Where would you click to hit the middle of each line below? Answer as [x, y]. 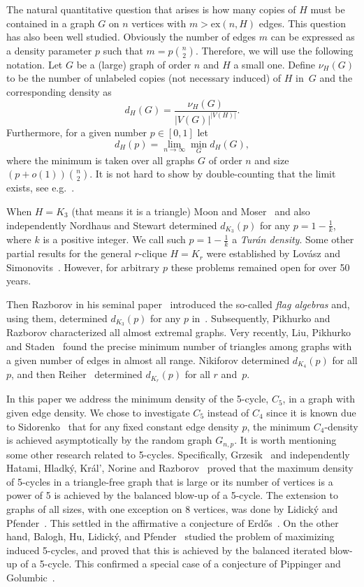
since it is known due [311, 412]
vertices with [159, 23]
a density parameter [49, 50]
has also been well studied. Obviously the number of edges [131, 37]
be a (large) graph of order [134, 64]
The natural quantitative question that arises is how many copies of [151, 9]
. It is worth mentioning [285, 440]
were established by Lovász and [273, 253]
